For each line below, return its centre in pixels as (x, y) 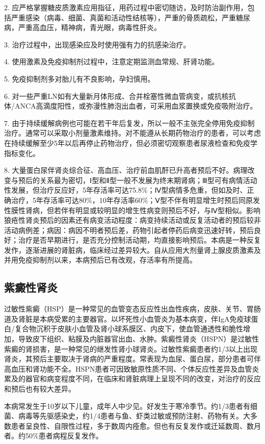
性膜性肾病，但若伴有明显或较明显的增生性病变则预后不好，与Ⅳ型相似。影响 (132, 210)
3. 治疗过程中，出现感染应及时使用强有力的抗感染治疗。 (97, 44)
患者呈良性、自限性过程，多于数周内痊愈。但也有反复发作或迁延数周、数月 (136, 425)
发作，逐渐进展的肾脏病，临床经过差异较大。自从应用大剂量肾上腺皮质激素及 (132, 250)
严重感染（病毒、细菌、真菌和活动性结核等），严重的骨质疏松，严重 (123, 17)
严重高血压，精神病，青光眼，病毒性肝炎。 (89, 27)
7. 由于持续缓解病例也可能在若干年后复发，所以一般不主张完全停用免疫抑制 (129, 123)
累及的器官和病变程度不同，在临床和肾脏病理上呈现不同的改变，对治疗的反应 (132, 378)
